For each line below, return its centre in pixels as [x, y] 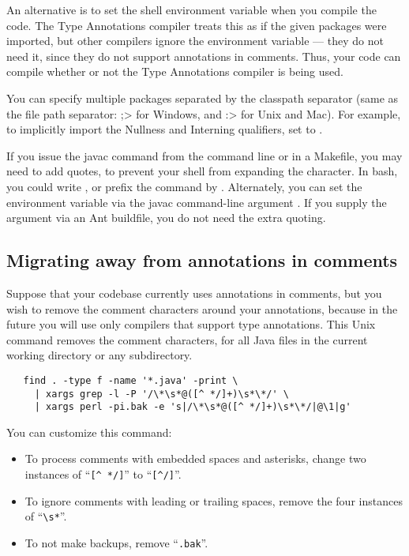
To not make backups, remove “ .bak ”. [116, 542]
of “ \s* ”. [46, 516]
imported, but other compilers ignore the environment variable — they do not [195, 41]
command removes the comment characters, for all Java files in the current [187, 339]
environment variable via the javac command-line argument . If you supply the [197, 202]
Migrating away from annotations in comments [202, 260]
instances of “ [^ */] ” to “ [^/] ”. [103, 474]
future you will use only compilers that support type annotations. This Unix [191, 324]
